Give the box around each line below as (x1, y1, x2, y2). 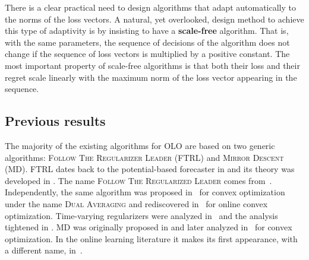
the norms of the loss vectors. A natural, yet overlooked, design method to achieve (5, 12, 304, 25)
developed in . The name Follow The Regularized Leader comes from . (5, 174, 272, 186)
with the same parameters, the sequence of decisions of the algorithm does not (5, 36, 290, 48)
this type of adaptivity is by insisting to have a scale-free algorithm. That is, (5, 24, 289, 37)
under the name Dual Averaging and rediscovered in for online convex (5, 197, 268, 210)
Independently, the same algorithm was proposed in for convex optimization (5, 186, 285, 198)
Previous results (5, 112, 106, 130)
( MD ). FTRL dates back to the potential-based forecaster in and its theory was (5, 163, 295, 175)
